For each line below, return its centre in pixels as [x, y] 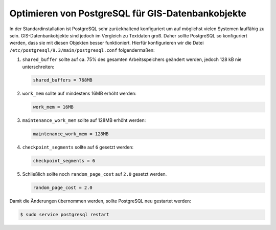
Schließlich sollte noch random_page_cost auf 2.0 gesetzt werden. [95, 174]
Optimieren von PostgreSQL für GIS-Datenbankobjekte [128, 13]
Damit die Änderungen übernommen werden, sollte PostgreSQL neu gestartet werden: [100, 201]
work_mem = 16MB [53, 107]
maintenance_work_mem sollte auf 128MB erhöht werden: [84, 120]
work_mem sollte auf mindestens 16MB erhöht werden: [79, 93]
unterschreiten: [38, 67]
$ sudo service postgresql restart [65, 215]
